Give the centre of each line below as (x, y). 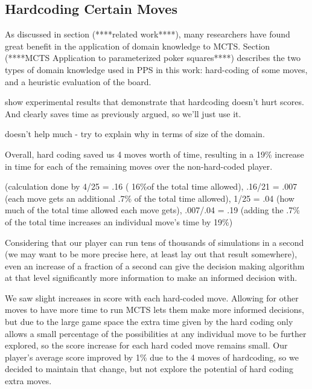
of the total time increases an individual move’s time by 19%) (119, 221)
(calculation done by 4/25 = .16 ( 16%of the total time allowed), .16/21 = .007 (151, 186)
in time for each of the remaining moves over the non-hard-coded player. (139, 166)
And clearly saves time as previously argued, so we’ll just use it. (123, 113)
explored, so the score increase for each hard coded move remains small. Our (146, 345)
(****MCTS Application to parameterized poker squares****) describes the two (153, 58)
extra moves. (28, 381)
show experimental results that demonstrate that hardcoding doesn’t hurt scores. (154, 102)
